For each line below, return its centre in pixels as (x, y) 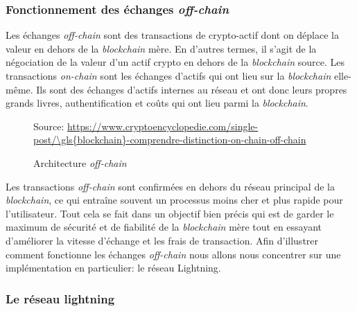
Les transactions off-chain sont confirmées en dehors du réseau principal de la (170, 186)
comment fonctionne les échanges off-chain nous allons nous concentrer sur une (173, 254)
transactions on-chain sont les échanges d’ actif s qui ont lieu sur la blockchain (168, 75)
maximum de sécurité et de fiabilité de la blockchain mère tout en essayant (164, 227)
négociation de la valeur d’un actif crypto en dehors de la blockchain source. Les (175, 62)
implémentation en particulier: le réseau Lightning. (113, 268)
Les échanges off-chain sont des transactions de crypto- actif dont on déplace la (172, 35)
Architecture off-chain (80, 162)
